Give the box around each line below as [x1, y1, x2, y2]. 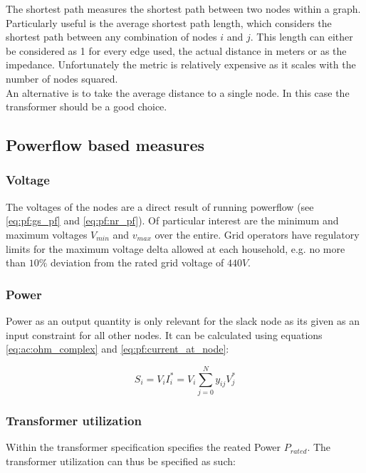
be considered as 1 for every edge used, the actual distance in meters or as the [6, 43, 347, 58]
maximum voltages [6, 227, 88, 241]
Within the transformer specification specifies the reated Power [6, 440, 281, 454]
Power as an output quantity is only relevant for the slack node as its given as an [6, 313, 360, 328]
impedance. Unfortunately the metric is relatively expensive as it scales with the [6, 57, 356, 72]
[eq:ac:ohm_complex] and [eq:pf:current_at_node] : [6, 341, 229, 356]
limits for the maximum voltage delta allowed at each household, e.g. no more [6, 241, 345, 256]
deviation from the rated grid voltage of [51, 255, 224, 270]
